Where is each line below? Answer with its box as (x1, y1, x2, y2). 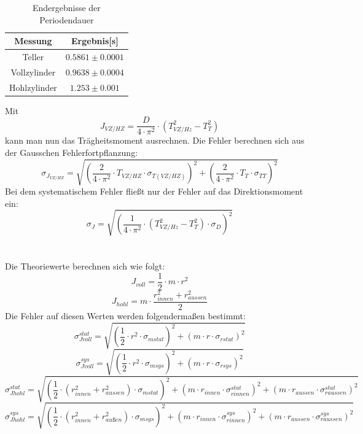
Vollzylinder (10, 65, 56, 78)
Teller (22, 50, 44, 63)
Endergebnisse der (32, 1, 101, 14)
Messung (14, 34, 52, 47)
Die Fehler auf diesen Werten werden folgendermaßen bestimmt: (5, 309, 246, 322)
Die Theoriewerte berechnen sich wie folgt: (5, 260, 165, 273)
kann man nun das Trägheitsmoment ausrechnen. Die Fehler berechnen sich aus (5, 134, 305, 147)
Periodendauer (39, 13, 94, 26)
